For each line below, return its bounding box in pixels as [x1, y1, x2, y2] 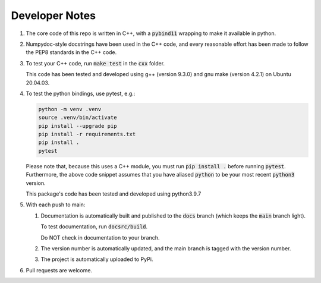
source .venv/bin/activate [38, 114, 117, 121]
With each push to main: [26, 201, 86, 208]
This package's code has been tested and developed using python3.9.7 [26, 190, 202, 197]
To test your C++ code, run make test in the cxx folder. [26, 59, 165, 67]
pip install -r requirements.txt [38, 131, 136, 138]
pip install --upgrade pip [38, 122, 117, 129]
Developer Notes [11, 9, 96, 22]
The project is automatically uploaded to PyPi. [40, 256, 153, 263]
